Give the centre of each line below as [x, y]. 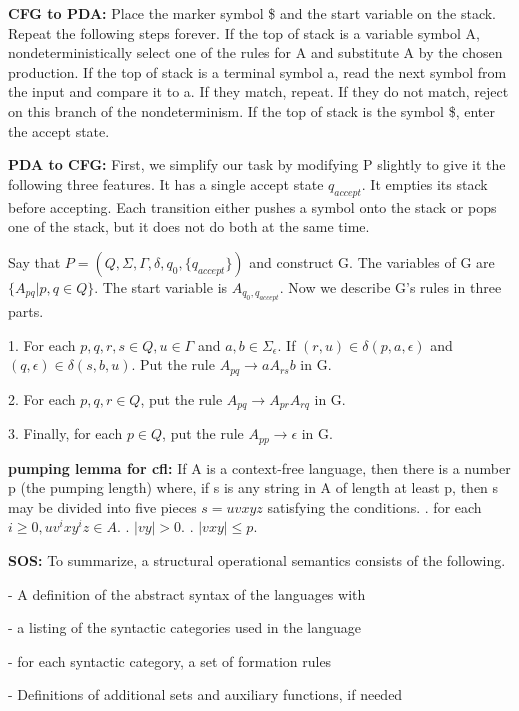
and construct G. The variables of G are [372, 261]
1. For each [42, 344]
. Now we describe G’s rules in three [390, 286]
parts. [26, 311]
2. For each [42, 398]
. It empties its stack [424, 183]
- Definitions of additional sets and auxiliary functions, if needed [205, 694]
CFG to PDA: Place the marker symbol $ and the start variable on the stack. [252, 13]
